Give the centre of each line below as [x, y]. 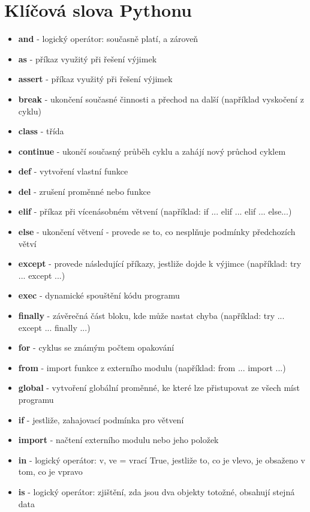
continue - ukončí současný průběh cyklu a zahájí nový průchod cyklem [152, 151]
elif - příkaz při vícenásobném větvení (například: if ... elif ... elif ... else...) [155, 211]
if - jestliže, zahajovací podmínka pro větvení [101, 419]
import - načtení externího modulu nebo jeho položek [118, 440]
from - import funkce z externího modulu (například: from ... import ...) [152, 367]
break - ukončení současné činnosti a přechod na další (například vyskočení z [161, 99]
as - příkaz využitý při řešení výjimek [88, 58]
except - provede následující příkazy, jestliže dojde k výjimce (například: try [160, 263]
